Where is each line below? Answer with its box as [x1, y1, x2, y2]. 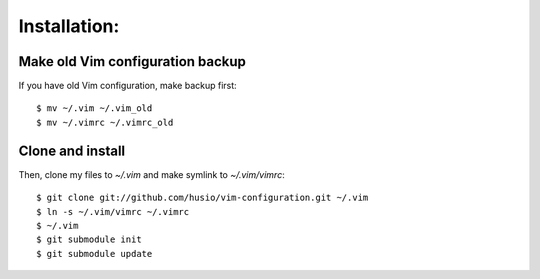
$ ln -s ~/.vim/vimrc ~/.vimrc [36, 206, 190, 217]
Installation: [18, 15, 120, 37]
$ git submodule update [36, 248, 153, 259]
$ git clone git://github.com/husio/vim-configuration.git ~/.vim [36, 192, 369, 204]
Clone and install [18, 142, 126, 159]
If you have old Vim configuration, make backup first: [18, 80, 237, 92]
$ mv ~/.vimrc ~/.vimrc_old [36, 116, 174, 128]
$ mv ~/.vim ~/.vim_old [36, 103, 153, 114]
